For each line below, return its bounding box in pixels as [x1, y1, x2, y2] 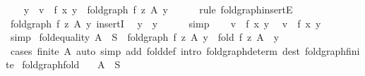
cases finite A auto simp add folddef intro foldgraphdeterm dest [10, 43, 300, 58]
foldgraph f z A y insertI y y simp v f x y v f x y [10, 15, 321, 30]
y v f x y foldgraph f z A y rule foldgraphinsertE [23, 2, 293, 16]
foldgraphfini [304, 43, 360, 58]
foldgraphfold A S [22, 57, 121, 72]
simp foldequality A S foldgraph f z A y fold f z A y [10, 30, 280, 44]
